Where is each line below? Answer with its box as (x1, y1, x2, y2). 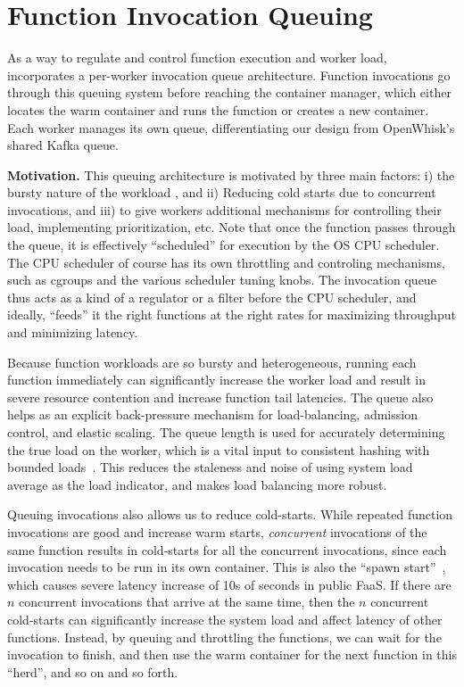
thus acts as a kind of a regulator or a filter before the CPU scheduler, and (7, 287, 417, 306)
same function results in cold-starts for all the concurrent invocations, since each (7, 540, 447, 559)
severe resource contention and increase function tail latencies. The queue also (7, 387, 434, 406)
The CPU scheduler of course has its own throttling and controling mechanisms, (7, 252, 445, 271)
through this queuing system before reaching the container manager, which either (7, 83, 452, 102)
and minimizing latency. (7, 323, 138, 342)
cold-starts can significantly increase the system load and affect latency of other (7, 609, 443, 628)
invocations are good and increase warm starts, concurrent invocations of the (7, 522, 427, 541)
